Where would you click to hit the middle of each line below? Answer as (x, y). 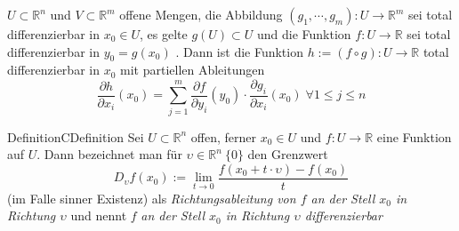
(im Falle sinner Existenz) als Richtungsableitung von (152, 198)
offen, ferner (224, 136)
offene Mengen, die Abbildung (201, 14)
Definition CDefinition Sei (76, 136)
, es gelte (164, 34)
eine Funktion (414, 136)
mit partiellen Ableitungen (193, 70)
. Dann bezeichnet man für (109, 154)
